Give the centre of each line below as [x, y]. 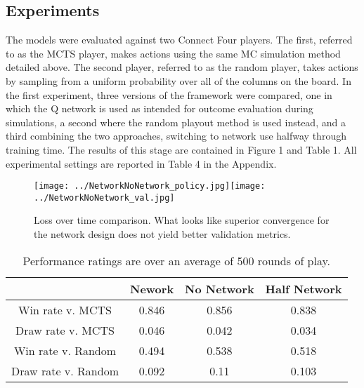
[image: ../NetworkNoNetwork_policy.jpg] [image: [150, 186]
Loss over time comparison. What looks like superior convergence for [182, 220]
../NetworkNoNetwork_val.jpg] [104, 198]
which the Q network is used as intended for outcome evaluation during [160, 108]
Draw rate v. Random [65, 370]
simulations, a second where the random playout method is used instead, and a [176, 122]
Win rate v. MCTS [65, 309]
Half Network [304, 288]
